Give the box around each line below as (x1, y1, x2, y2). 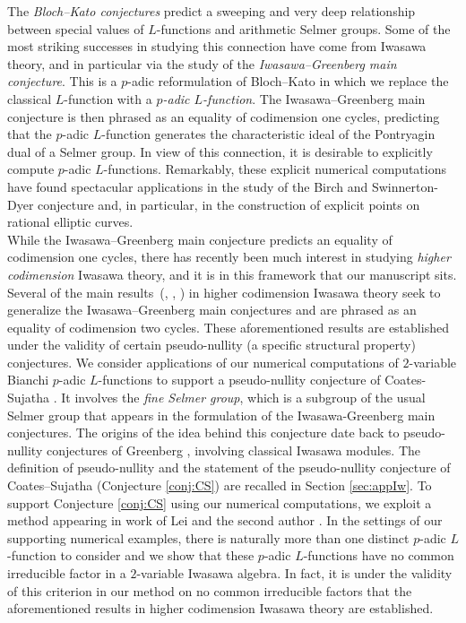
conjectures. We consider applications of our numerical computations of (7, 352, 399, 371)
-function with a (64, 89, 152, 108)
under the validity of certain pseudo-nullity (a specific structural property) (7, 335, 416, 354)
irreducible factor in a (7, 564, 126, 582)
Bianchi (7, 370, 49, 389)
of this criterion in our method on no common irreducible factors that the (7, 581, 412, 600)
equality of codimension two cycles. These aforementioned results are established (7, 317, 449, 336)
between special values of (7, 19, 144, 38)
